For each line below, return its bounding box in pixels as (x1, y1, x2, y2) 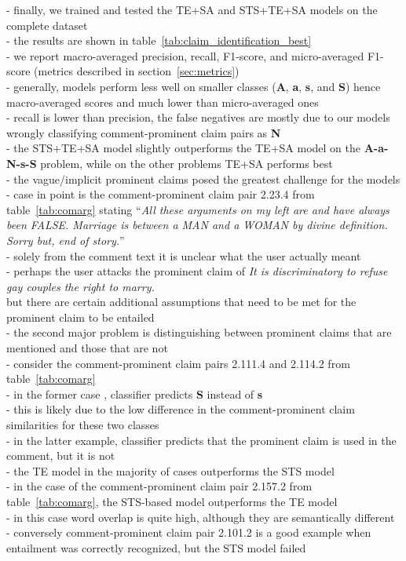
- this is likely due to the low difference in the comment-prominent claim (6, 401, 355, 417)
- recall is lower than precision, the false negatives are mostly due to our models (6, 109, 390, 126)
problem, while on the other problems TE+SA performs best (40, 155, 333, 171)
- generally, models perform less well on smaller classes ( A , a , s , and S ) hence (6, 78, 381, 94)
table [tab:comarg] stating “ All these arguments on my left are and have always (6, 201, 390, 217)
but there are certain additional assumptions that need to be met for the (6, 293, 357, 310)
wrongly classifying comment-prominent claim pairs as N (6, 124, 281, 140)
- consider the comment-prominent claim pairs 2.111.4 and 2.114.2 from (6, 355, 350, 371)
